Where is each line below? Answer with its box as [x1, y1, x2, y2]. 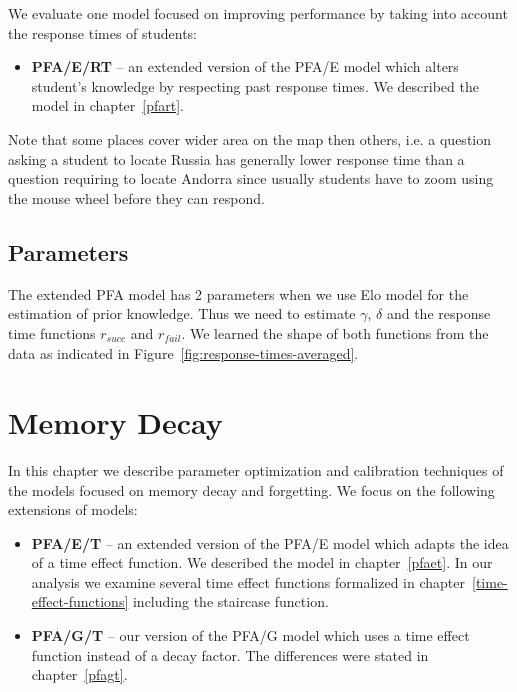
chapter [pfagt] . [31, 664, 128, 685]
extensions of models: [8, 499, 138, 520]
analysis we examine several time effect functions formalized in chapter [31, 571, 465, 592]
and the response [386, 303, 491, 324]
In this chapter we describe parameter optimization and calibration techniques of [8, 459, 504, 480]
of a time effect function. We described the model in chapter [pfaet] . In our [31, 552, 493, 573]
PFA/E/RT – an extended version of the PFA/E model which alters [31, 56, 459, 77]
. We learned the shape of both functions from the [181, 322, 489, 343]
